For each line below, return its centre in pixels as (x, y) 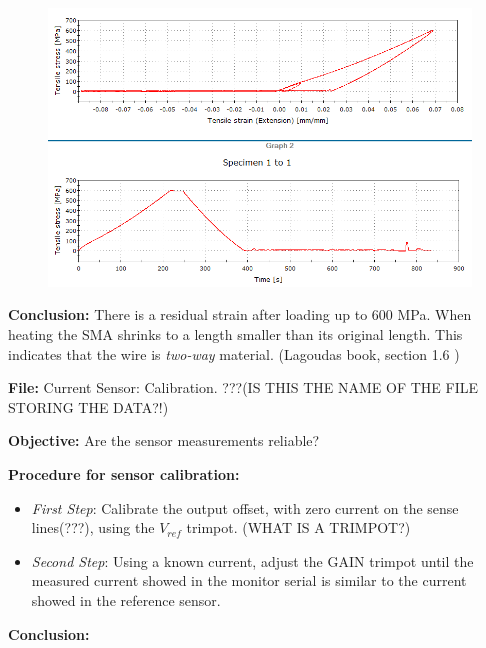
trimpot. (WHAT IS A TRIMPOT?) (298, 527)
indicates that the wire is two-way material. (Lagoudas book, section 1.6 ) (234, 353)
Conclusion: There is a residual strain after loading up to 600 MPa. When (240, 314)
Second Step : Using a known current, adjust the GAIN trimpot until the (252, 560)
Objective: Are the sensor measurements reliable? (164, 440)
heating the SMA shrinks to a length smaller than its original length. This (235, 334)
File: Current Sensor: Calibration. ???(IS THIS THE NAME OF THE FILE (243, 387)
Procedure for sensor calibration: (124, 474)
